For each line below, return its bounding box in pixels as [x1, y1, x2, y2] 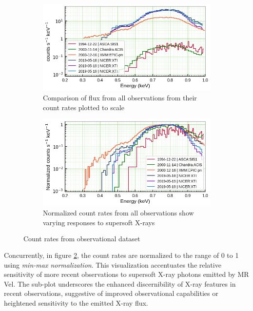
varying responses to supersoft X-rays [43, 217, 155, 227]
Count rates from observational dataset [23, 233, 140, 244]
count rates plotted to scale [43, 102, 125, 112]
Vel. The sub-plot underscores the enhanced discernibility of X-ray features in [4, 278, 236, 289]
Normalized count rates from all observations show [43, 208, 194, 218]
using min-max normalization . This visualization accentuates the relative [4, 259, 221, 270]
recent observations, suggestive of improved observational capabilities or [4, 288, 218, 298]
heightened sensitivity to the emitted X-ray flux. [4, 297, 148, 308]
